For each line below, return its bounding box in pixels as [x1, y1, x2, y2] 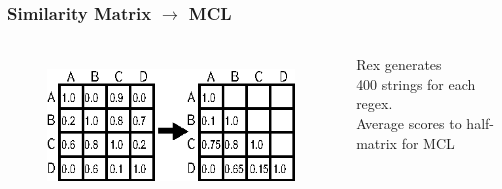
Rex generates [356, 54, 442, 75]
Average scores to [356, 113, 462, 133]
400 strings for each [356, 73, 476, 94]
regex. [356, 93, 393, 114]
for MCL [401, 132, 455, 153]
